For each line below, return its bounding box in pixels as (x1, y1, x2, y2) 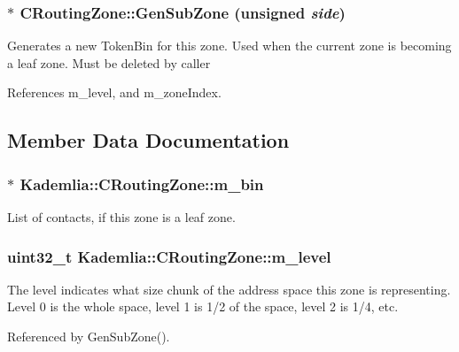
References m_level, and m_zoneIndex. (7, 83, 222, 102)
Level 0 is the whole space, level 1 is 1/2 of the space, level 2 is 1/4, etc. (7, 297, 399, 316)
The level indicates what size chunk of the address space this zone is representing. (7, 279, 451, 298)
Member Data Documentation (7, 126, 290, 154)
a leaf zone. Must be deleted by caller (7, 53, 211, 72)
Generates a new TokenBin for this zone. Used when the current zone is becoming (7, 36, 452, 55)
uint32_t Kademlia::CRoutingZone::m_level (7, 245, 331, 267)
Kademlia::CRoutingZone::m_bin (19, 172, 264, 195)
